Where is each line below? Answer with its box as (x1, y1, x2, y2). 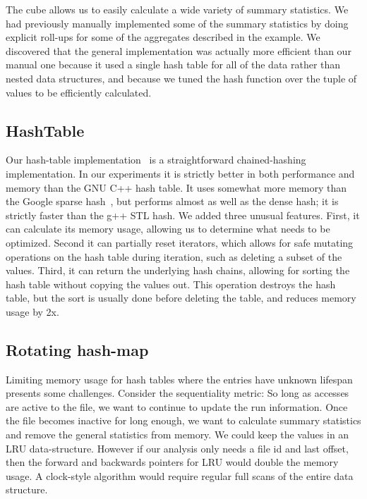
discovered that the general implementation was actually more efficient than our (6, 43, 351, 58)
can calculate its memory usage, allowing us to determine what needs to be (6, 221, 330, 236)
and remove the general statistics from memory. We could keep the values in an (6, 427, 349, 442)
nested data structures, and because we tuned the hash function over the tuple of (6, 70, 357, 85)
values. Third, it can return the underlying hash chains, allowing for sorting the (6, 263, 350, 278)
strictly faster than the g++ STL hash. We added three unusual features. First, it (6, 207, 360, 222)
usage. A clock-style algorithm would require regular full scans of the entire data (6, 468, 354, 483)
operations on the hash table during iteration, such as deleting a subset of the (6, 249, 342, 264)
